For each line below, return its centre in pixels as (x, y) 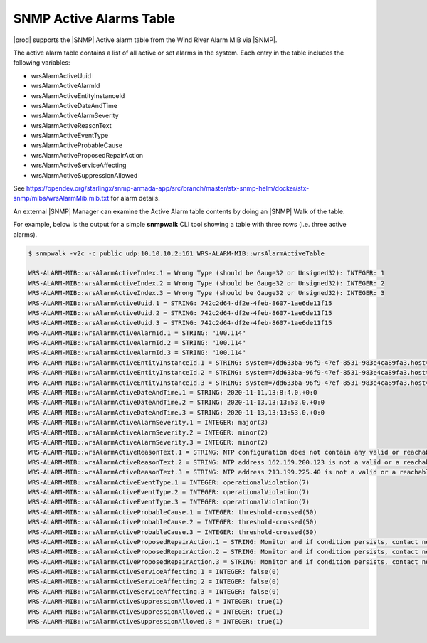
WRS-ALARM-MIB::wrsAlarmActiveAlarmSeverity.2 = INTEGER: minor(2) (148, 432)
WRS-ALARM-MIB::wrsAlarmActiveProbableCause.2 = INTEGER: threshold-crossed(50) (173, 522)
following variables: (42, 63)
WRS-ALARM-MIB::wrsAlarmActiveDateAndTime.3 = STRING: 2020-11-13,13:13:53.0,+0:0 (176, 412)
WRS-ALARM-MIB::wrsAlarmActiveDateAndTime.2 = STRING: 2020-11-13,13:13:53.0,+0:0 (176, 403)
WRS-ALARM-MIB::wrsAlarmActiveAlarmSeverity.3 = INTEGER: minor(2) (148, 442)
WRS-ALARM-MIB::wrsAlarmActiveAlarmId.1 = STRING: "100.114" (137, 333)
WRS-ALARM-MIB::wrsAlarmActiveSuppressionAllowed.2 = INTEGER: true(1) (156, 611)
